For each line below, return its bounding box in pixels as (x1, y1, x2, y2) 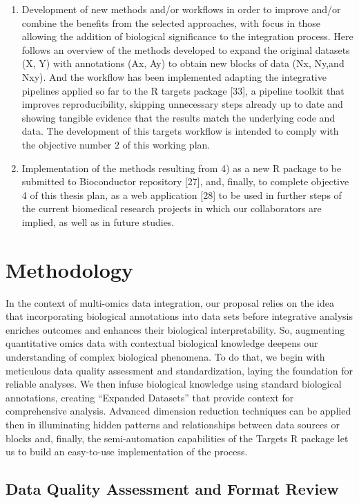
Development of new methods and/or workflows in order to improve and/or (21, 2, 341, 16)
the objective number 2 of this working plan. (21, 137, 211, 151)
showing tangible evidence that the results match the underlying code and (21, 110, 336, 124)
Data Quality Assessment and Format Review (6, 478, 339, 500)
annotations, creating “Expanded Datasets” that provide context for (6, 390, 294, 404)
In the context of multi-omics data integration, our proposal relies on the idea (6, 295, 334, 310)
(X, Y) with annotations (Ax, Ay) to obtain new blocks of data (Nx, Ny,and (21, 56, 345, 70)
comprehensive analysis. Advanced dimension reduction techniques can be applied (6, 404, 351, 418)
